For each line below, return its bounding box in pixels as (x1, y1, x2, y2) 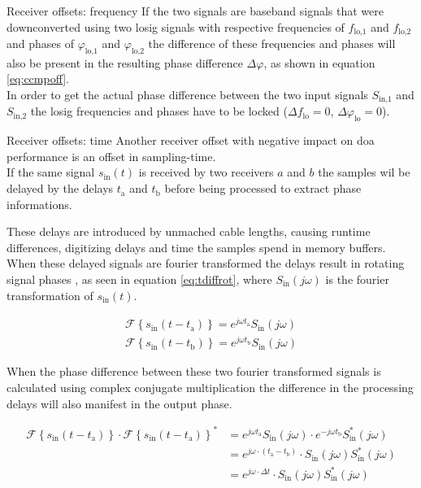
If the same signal (7, 163, 95, 181)
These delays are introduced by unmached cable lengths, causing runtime (7, 223, 371, 240)
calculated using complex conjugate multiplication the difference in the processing (7, 379, 414, 396)
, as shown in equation (263, 54, 375, 71)
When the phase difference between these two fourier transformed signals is (7, 363, 381, 380)
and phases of (7, 35, 74, 52)
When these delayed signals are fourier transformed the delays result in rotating (7, 255, 405, 272)
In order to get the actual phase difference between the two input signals (7, 86, 368, 103)
